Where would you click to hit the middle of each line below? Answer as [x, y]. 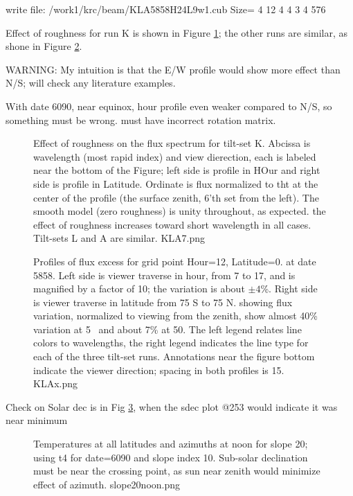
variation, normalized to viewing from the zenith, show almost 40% [175, 316]
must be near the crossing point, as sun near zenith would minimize [177, 471]
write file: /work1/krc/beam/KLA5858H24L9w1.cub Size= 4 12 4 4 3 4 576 [166, 9]
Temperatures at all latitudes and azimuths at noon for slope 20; [171, 444]
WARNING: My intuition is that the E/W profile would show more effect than [173, 69]
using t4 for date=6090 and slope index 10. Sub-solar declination [171, 457]
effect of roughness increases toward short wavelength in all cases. [172, 224]
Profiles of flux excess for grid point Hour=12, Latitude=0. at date [175, 261]
